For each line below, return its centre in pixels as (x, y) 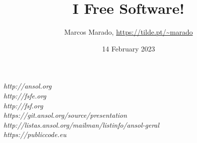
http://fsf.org (23, 105)
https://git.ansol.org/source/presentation (65, 115)
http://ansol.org (28, 86)
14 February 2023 (129, 48)
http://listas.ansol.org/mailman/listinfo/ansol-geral (81, 124)
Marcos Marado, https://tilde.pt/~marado (129, 32)
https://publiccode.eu (35, 134)
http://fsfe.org (25, 95)
